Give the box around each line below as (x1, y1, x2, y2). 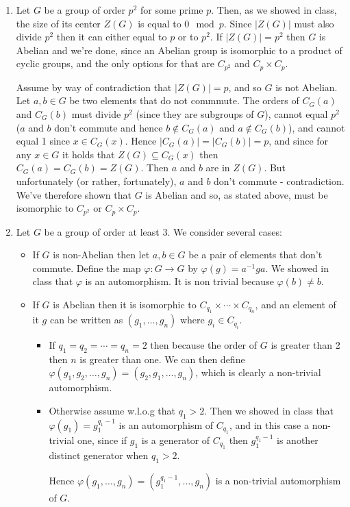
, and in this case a (229, 417, 309, 432)
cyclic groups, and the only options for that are (16, 56, 215, 71)
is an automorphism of (118, 417, 214, 432)
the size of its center (16, 16, 101, 30)
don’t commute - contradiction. (214, 173, 345, 188)
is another (277, 433, 318, 447)
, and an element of (255, 297, 336, 311)
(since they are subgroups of (136, 107, 254, 121)
